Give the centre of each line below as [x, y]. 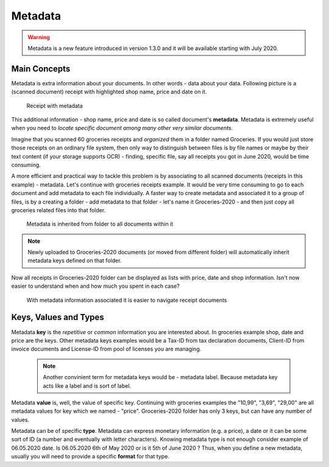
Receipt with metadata [55, 105]
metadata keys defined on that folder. [75, 261]
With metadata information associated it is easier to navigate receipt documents [127, 300]
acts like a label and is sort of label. [87, 386]
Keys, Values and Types [58, 317]
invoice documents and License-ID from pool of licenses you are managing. [106, 349]
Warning [39, 37]
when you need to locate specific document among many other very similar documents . [122, 128]
